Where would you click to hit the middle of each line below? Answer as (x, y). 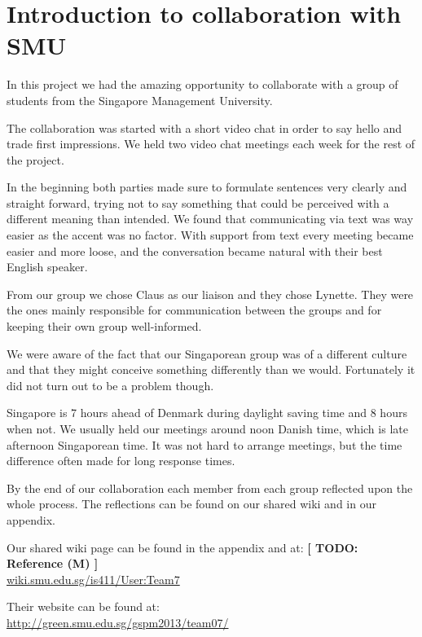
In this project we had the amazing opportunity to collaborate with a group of (202, 84)
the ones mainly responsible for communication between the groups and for (194, 310)
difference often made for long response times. (121, 461)
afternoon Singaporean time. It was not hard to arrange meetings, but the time (204, 444)
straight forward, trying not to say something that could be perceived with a (198, 202)
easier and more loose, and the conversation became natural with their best (195, 250)
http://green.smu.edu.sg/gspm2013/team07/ (118, 622)
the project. (35, 159)
